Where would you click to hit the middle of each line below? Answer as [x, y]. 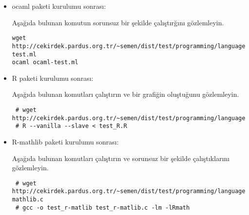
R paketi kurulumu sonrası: [53, 78]
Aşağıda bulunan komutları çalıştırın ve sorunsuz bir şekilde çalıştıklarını [121, 158]
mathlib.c [28, 200]
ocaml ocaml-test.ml [45, 63]
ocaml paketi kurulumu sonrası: [59, 6]
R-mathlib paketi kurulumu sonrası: [65, 141]
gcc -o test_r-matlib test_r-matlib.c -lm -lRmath [106, 207]
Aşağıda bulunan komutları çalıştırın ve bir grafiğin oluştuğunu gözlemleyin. [125, 94]
